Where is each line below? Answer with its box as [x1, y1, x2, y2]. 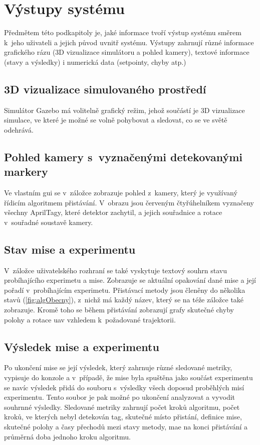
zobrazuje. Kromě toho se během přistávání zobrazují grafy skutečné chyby [4, 304, 234, 315]
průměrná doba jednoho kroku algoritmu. [4, 431, 131, 441]
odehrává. [4, 124, 34, 135]
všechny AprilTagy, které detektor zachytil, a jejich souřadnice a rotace [4, 207, 222, 217]
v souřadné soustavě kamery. [4, 216, 93, 227]
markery [4, 164, 48, 179]
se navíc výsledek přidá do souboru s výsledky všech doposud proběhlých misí [4, 382, 244, 392]
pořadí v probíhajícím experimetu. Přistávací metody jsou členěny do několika [4, 284, 245, 295]
